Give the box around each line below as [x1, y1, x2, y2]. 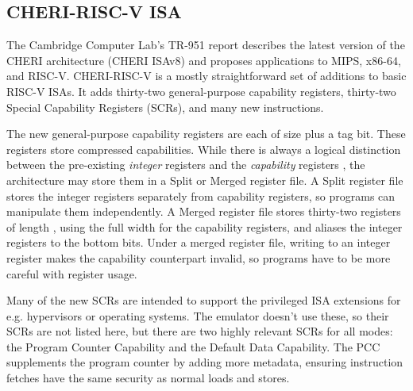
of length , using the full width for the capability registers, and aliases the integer [6, 218, 403, 235]
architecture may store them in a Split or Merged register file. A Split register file [6, 171, 403, 188]
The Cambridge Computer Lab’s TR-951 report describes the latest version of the [6, 36, 405, 53]
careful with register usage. [6, 265, 137, 282]
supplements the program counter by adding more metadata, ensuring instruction [6, 354, 403, 370]
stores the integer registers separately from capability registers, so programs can [6, 187, 396, 204]
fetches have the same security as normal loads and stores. [6, 370, 290, 386]
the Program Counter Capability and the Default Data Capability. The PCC [6, 338, 380, 355]
